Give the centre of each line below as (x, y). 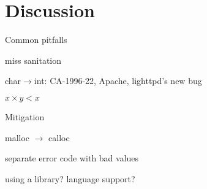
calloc (59, 137)
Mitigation (25, 116)
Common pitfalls (36, 40)
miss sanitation (33, 60)
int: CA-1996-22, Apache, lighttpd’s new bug (118, 81)
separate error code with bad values (72, 158)
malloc (17, 137)
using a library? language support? (70, 178)
